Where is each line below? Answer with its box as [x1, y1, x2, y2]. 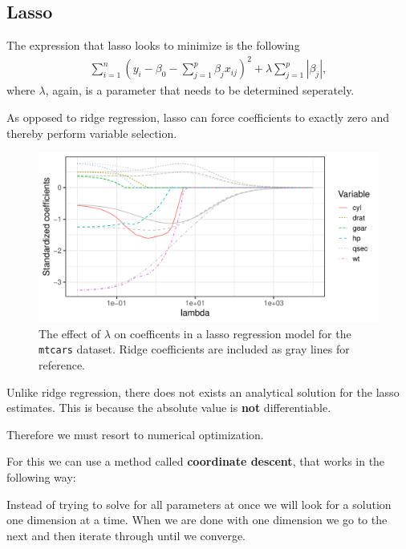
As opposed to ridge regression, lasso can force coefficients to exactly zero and [6, 108, 390, 125]
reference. [39, 356, 86, 373]
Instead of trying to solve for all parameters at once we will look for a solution [6, 495, 392, 512]
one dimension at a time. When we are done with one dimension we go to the [6, 511, 388, 528]
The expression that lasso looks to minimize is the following [6, 37, 300, 54]
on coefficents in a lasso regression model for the [114, 325, 351, 341]
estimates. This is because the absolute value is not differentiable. [6, 399, 331, 416]
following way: [6, 468, 76, 485]
